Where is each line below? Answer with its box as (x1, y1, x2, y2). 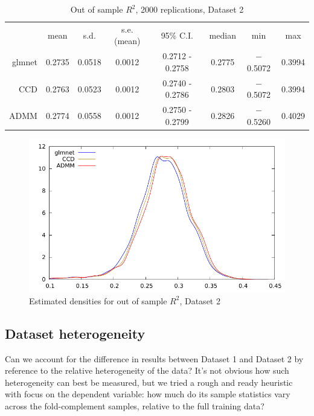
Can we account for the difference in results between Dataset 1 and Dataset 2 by (5, 352, 304, 365)
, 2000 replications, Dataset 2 (135, 3, 244, 15)
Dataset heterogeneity (5, 324, 146, 342)
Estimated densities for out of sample (29, 294, 167, 307)
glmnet (11, 56, 37, 68)
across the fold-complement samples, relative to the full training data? (5, 400, 264, 412)
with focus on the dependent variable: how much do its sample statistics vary (5, 388, 290, 400)
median (209, 28, 236, 41)
